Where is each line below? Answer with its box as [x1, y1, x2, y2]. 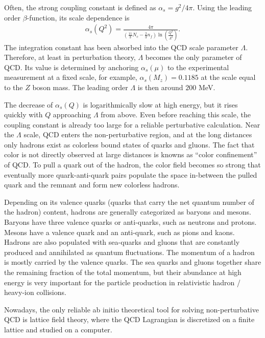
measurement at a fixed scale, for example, [4, 72, 137, 82]
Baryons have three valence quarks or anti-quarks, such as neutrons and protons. [4, 217, 257, 227]
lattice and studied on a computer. [4, 324, 112, 334]
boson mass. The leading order [32, 81, 128, 92]
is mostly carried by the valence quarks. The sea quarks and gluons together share [4, 257, 261, 267]
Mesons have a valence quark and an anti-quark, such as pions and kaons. [4, 226, 235, 237]
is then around [137, 81, 183, 92]
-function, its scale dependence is [27, 12, 130, 23]
